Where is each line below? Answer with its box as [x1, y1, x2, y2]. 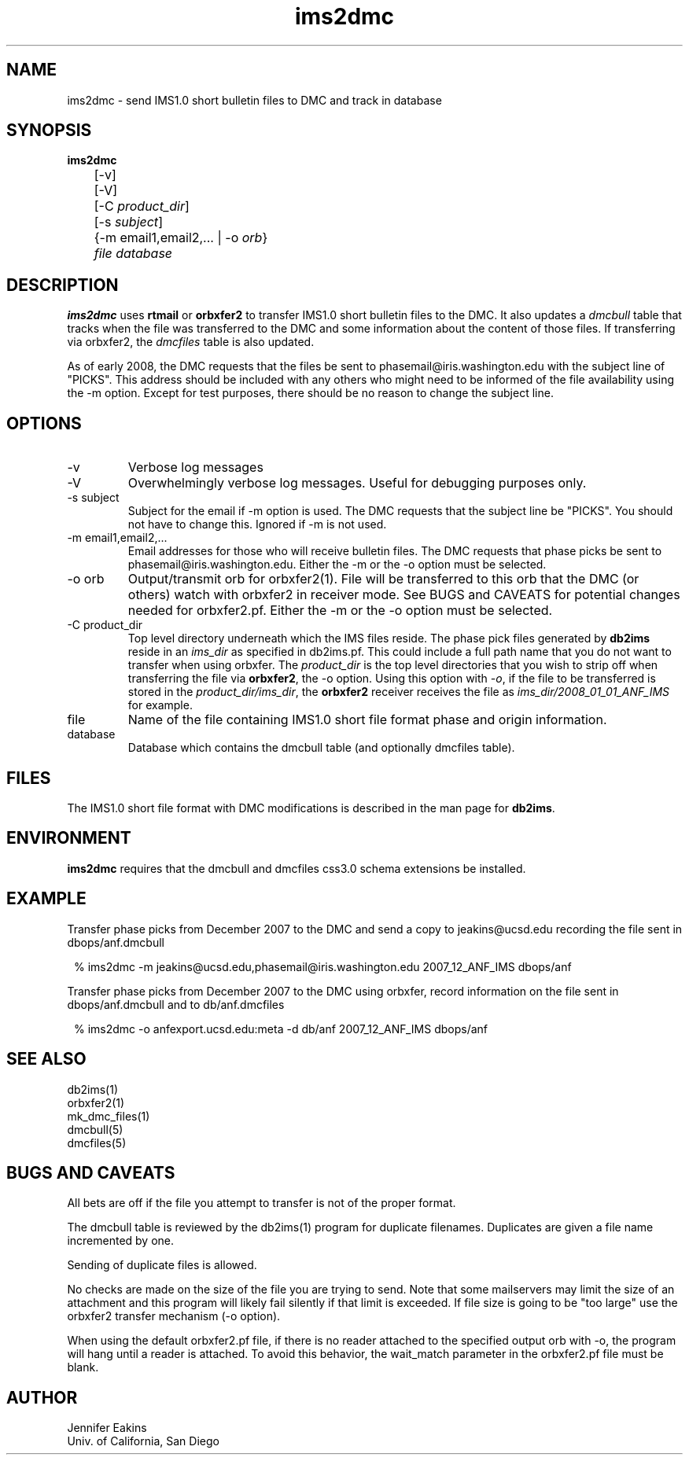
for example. [127, 698, 193, 712]
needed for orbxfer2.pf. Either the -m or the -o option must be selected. [127, 602, 553, 619]
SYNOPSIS [6, 120, 92, 141]
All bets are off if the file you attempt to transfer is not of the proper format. [67, 1196, 456, 1210]
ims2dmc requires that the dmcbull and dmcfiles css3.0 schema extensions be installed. [67, 861, 526, 875]
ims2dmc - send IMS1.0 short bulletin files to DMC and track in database [67, 93, 442, 107]
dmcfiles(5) [67, 1135, 127, 1150]
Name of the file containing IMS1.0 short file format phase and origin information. [127, 712, 607, 728]
